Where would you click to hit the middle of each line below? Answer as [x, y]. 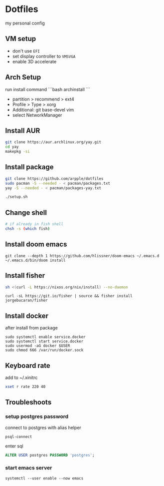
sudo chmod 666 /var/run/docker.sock [44, 350]
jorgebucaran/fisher [27, 301]
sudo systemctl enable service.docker [45, 337]
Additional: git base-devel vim [43, 110]
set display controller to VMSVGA [44, 56]
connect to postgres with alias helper [43, 427]
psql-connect [19, 436]
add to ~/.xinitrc [21, 377]
